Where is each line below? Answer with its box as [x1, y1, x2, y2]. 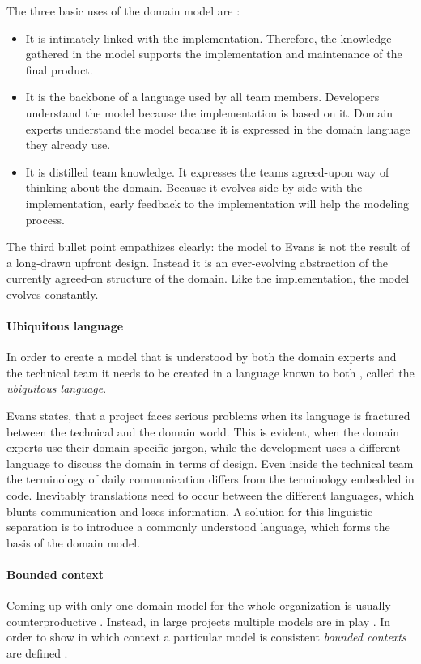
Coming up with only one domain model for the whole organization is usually [6, 597, 391, 614]
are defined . [6, 645, 68, 661]
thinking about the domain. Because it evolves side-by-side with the [25, 179, 363, 196]
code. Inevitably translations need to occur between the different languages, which [6, 487, 415, 504]
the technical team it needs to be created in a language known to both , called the [6, 364, 415, 381]
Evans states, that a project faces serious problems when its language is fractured [6, 407, 410, 424]
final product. [25, 61, 93, 78]
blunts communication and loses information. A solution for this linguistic [6, 502, 373, 519]
